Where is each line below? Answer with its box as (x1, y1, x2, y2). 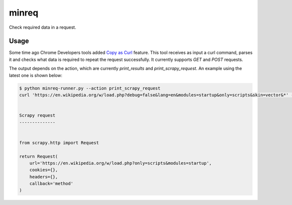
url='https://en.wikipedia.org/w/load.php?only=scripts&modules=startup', (29, 160, 212, 166)
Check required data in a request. (9, 24, 76, 30)
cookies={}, (29, 167, 58, 173)
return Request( (19, 153, 58, 159)
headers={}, (29, 174, 58, 180)
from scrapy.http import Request (19, 140, 99, 146)
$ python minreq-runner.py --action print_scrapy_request (19, 85, 161, 91)
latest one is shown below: (9, 72, 63, 78)
